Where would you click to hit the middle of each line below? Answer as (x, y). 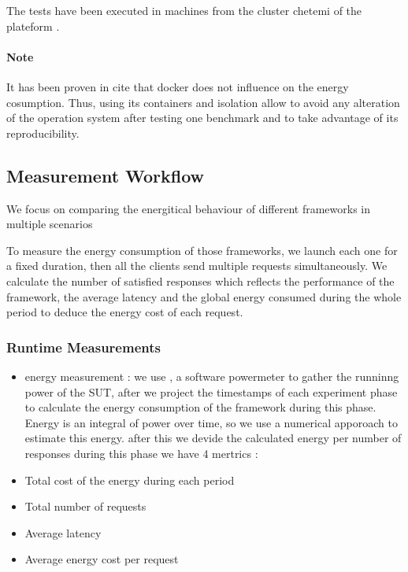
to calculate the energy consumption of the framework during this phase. (200, 407)
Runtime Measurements (83, 347)
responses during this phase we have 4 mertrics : (141, 453)
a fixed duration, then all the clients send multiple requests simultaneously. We (197, 266)
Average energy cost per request (102, 559)
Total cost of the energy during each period (130, 480)
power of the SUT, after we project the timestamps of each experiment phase (211, 391)
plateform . (33, 26)
